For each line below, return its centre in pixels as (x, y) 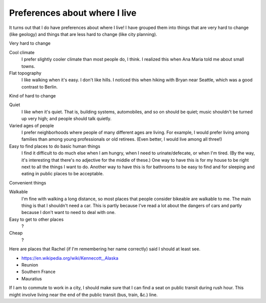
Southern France (38, 272)
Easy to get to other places (36, 219)
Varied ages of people (32, 125)
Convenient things (28, 182)
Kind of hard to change (33, 96)
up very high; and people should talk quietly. (66, 119)
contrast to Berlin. (39, 87)
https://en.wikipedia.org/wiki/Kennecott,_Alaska (70, 258)
